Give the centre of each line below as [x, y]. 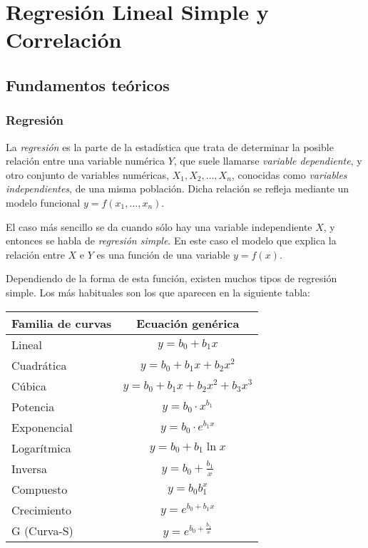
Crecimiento [42, 510]
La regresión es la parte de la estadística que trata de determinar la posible [170, 146]
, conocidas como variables [289, 174]
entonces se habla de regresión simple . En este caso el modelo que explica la [171, 241]
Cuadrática [39, 365]
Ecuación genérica [188, 323]
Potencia [33, 406]
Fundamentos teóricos [88, 84]
